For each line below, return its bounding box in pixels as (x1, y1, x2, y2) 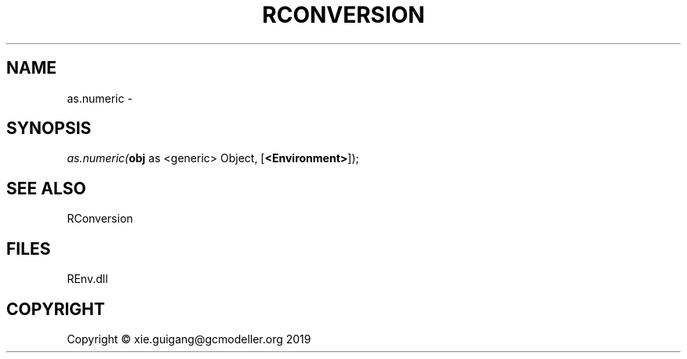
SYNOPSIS (6, 118, 92, 139)
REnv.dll (67, 272, 108, 286)
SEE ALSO (6, 178, 86, 198)
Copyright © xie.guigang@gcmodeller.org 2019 (67, 332, 311, 346)
